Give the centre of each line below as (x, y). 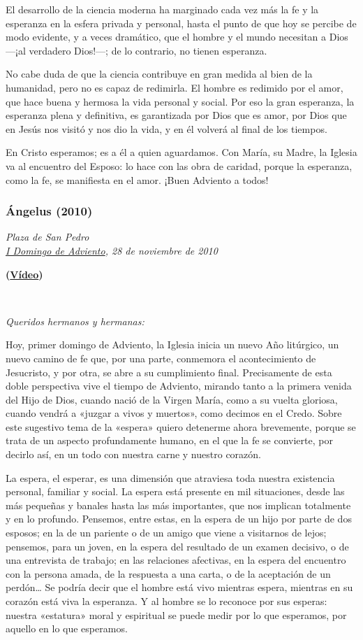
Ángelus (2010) (49, 211)
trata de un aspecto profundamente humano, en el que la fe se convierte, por (169, 440)
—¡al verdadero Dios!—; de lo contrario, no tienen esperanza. (136, 50)
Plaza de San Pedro (47, 237)
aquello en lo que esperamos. (67, 628)
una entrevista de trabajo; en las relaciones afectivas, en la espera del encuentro (176, 560)
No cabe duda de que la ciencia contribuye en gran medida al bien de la (159, 74)
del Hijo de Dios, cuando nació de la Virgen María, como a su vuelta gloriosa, (172, 399)
